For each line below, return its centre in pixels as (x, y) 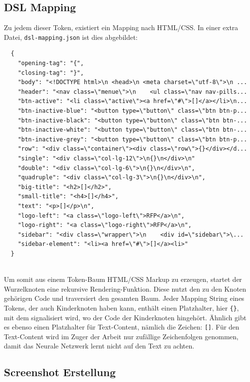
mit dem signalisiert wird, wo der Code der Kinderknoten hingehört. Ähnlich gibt (125, 317)
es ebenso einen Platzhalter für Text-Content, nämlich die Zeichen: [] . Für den (122, 327)
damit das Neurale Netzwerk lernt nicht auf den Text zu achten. (99, 346)
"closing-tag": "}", (51, 73)
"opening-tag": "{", (51, 63)
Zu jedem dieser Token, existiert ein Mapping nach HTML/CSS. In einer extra (121, 27)
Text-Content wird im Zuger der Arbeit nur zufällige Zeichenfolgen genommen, (121, 336)
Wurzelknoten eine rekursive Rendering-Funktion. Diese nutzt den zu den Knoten (125, 288)
